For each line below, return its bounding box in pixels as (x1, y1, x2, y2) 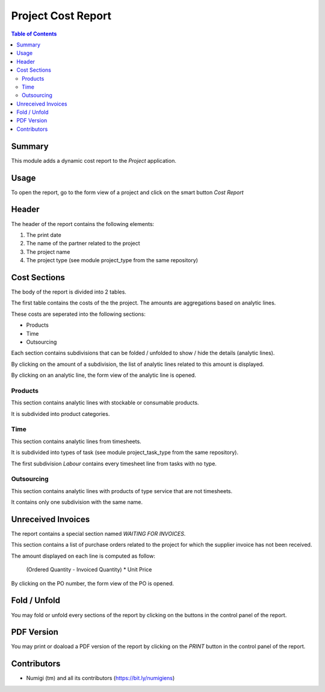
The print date (26, 231, 61, 238)
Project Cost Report (11, 9, 111, 22)
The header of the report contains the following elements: (11, 220, 155, 227)
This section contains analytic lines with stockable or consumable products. (11, 399, 199, 406)
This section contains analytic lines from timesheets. (11, 438, 141, 445)
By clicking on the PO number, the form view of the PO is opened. (11, 579, 174, 587)
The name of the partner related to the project (26, 240, 141, 247)
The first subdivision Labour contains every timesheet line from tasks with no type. (11, 460, 217, 467)
